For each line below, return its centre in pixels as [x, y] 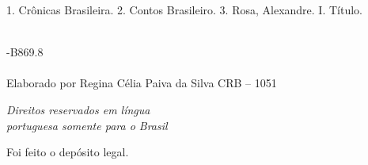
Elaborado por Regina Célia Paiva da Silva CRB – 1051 [142, 83]
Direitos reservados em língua [78, 109]
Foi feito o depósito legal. [68, 152]
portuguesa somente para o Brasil [87, 125]
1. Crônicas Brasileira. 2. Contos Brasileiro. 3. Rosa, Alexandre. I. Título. [184, 10]
